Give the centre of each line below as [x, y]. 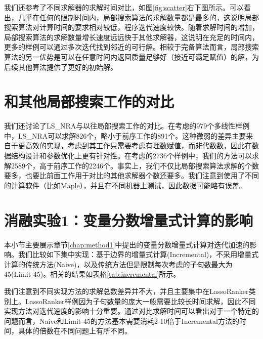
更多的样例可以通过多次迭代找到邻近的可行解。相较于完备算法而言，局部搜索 [131, 47]
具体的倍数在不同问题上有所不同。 [75, 331]
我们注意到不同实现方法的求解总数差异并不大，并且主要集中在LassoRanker [126, 291]
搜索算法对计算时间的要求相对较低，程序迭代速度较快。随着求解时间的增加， [131, 27]
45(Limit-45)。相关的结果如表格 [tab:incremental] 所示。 [92, 274]
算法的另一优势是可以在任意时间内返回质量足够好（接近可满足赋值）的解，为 [131, 56]
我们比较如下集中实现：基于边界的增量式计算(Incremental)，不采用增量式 [138, 254]
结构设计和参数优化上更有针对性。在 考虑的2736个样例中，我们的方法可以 [131, 156]
